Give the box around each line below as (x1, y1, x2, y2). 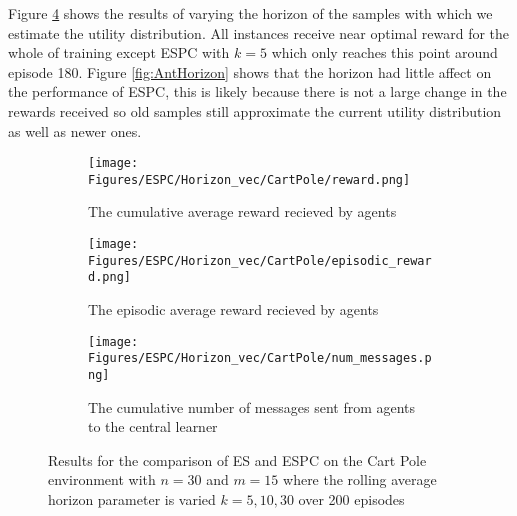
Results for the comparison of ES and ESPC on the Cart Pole (48, 449, 427, 470)
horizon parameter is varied (48, 488, 216, 509)
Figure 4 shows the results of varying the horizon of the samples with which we (8, 3, 493, 23)
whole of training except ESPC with (8, 42, 230, 63)
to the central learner (88, 416, 218, 437)
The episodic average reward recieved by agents (88, 299, 379, 320)
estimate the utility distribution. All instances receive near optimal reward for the (8, 22, 510, 43)
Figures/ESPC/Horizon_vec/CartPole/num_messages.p (88, 351, 432, 366)
